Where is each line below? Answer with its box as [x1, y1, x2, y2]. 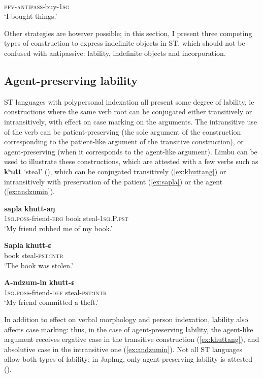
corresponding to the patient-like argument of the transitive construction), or [4, 136, 244, 147]
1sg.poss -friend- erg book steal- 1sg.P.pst [4, 213, 128, 224]
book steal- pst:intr [4, 250, 63, 261]
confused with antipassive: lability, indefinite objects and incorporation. [4, 47, 226, 58]
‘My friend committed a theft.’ [4, 297, 98, 307]
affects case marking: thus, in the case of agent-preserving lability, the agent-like [4, 324, 253, 334]
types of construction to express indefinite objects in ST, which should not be [4, 38, 245, 48]
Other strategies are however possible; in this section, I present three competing [4, 27, 252, 38]
